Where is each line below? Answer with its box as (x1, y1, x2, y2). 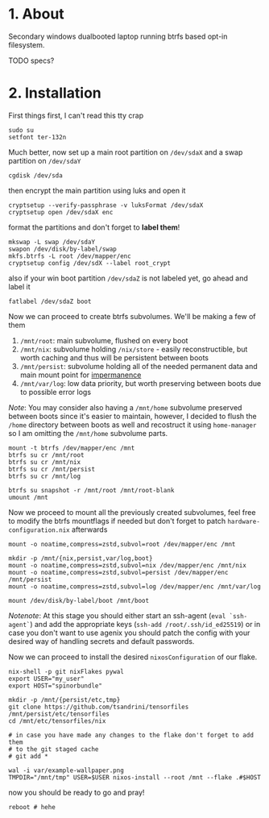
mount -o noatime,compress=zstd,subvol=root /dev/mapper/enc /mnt (8, 540, 236, 548)
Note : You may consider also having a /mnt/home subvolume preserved (8, 402, 242, 412)
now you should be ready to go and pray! (8, 787, 145, 797)
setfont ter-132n (8, 133, 67, 141)
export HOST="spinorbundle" (8, 682, 103, 690)
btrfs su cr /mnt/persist (8, 465, 95, 473)
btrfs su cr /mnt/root (8, 451, 85, 459)
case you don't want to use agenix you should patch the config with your (8, 628, 250, 637)
